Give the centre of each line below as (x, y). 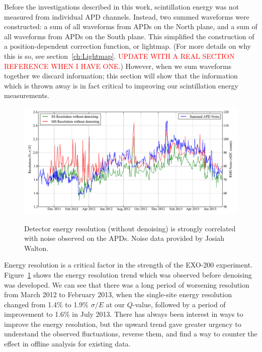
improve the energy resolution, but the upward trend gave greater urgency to (123, 324)
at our (115, 304)
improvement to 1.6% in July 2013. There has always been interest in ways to (124, 314)
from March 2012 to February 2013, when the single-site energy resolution (118, 294)
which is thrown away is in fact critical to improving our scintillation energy (121, 85)
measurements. (27, 95)
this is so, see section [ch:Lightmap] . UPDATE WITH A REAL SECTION (119, 56)
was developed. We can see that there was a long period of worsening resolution (127, 284)
